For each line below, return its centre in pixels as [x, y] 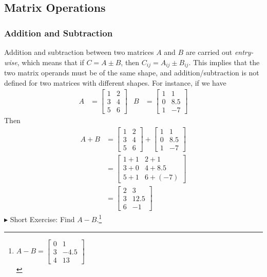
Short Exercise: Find [42, 219]
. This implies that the [224, 62]
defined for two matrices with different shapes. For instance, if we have [115, 82]
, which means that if [51, 62]
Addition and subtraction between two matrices [79, 52]
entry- [244, 52]
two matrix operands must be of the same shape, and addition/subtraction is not [132, 73]
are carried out [209, 52]
